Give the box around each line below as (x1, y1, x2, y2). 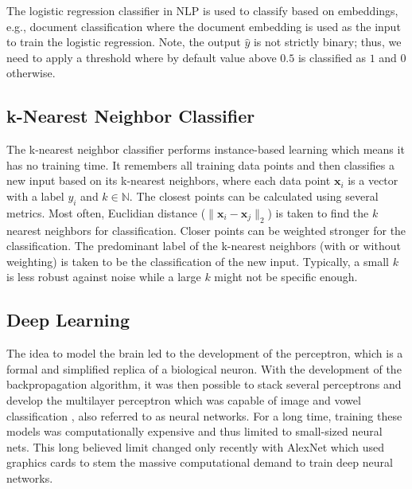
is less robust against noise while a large (6, 268, 201, 285)
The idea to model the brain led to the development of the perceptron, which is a (6, 345, 403, 362)
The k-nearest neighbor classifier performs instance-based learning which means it (6, 141, 405, 158)
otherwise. (6, 65, 56, 81)
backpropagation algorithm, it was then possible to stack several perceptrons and (6, 376, 402, 393)
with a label (6, 187, 64, 204)
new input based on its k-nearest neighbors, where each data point (6, 172, 331, 189)
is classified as (297, 49, 366, 65)
